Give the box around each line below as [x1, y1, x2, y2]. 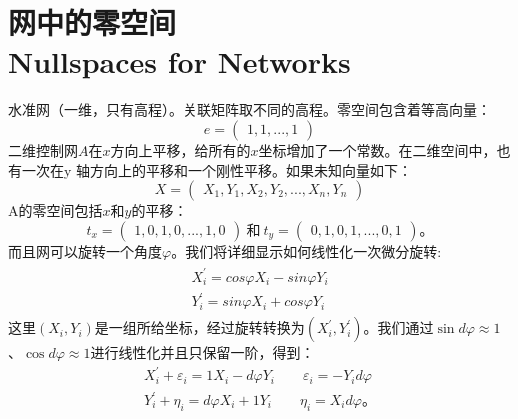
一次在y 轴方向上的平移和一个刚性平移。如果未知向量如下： [21, 159, 413, 180]
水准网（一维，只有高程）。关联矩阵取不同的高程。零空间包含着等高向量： [8, 99, 491, 120]
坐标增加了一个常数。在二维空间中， [258, 139, 497, 160]
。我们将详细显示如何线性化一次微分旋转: [171, 240, 442, 261]
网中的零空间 [8, 2, 177, 43]
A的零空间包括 [8, 200, 103, 221]
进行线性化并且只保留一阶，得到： [90, 342, 315, 363]
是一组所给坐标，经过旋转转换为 [94, 317, 305, 338]
